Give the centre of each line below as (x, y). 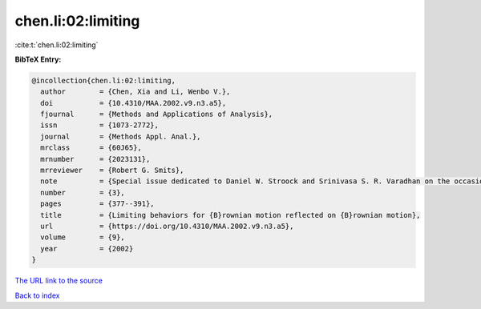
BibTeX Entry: (38, 59)
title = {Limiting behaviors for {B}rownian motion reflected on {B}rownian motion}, (230, 215)
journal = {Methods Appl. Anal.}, (121, 136)
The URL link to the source (59, 281)
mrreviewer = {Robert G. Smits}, (112, 171)
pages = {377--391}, (98, 204)
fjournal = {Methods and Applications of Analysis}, (157, 114)
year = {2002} (87, 249)
